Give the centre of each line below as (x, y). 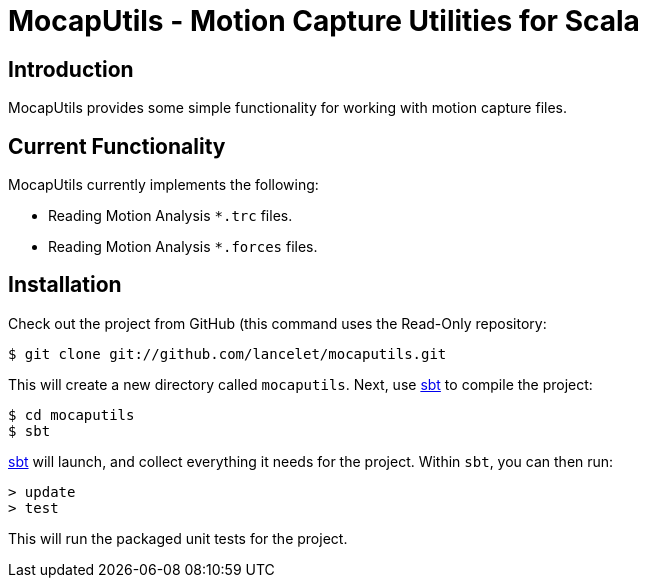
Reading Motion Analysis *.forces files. (183, 247)
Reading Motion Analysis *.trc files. (170, 216)
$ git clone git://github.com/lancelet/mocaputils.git (227, 353)
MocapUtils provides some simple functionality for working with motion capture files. (288, 108)
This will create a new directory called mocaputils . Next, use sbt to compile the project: (300, 384)
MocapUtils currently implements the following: (163, 185)
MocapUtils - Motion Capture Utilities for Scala (324, 21)
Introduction (71, 69)
